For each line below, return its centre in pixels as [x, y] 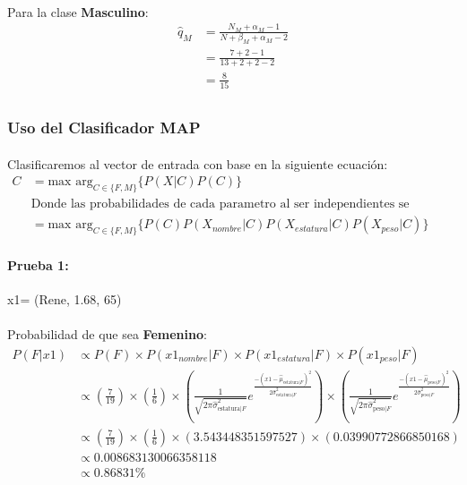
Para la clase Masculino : [78, 11]
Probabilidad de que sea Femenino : [107, 333]
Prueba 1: [38, 264]
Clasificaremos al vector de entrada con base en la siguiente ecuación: [198, 163]
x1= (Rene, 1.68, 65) [65, 298]
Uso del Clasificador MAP [104, 128]
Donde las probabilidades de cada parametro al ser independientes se [220, 204]
